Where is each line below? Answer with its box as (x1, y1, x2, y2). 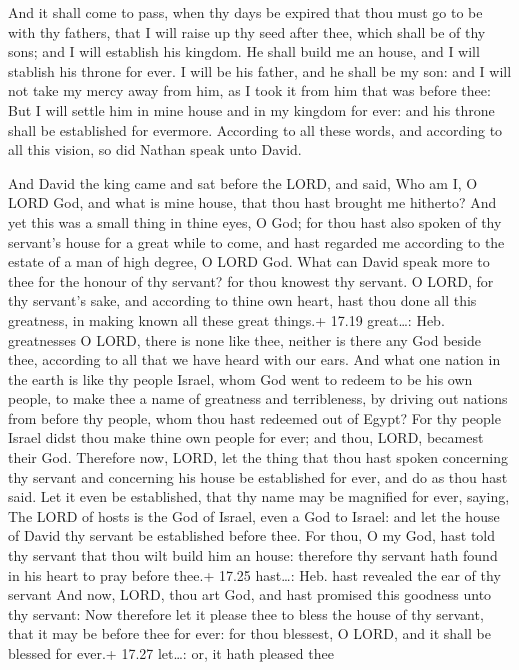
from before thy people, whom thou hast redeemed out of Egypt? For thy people (8, 407, 501, 428)
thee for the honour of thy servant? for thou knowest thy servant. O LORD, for (8, 270, 494, 291)
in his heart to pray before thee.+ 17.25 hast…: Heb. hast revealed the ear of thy (8, 564, 501, 585)
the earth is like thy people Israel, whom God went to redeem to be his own (8, 368, 473, 389)
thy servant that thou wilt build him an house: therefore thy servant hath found (8, 545, 498, 566)
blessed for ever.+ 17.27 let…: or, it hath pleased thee (8, 643, 334, 663)
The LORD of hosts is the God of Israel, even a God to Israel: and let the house (8, 505, 500, 526)
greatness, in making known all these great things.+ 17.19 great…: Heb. (8, 309, 445, 330)
